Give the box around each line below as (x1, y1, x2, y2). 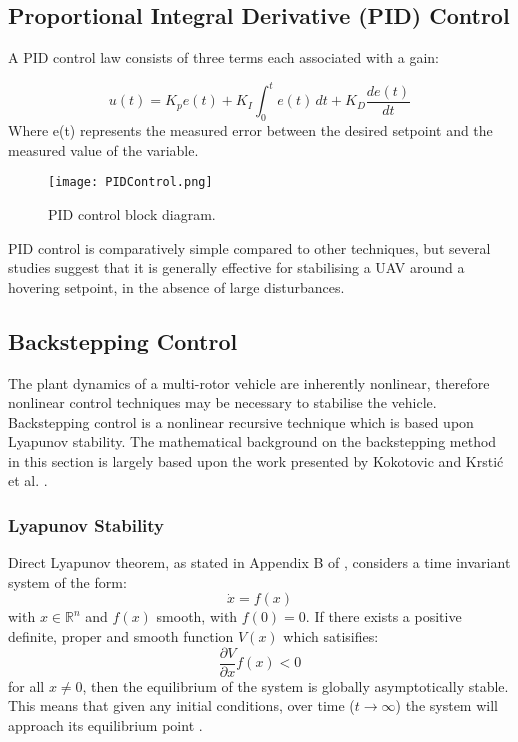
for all (8, 675, 45, 696)
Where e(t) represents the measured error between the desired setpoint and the (8, 120, 493, 141)
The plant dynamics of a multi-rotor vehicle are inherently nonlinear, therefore (8, 372, 490, 393)
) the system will (395, 695, 498, 716)
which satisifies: (283, 626, 379, 647)
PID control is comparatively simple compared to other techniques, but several (8, 237, 491, 258)
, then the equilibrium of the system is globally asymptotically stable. (82, 675, 509, 696)
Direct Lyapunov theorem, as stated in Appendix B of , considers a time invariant (8, 552, 511, 573)
